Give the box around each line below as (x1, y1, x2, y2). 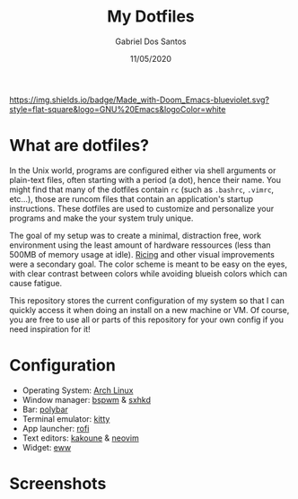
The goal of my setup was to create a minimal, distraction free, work (9, 230, 262, 241)
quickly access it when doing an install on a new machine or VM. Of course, (9, 304, 290, 315)
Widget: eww (22, 442, 72, 452)
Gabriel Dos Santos (115, 36, 187, 47)
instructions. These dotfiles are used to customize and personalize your (9, 203, 275, 214)
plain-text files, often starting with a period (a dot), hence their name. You (9, 174, 281, 185)
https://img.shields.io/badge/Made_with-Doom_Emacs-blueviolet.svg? (9, 94, 269, 105)
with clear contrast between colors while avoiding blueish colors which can (9, 267, 287, 279)
